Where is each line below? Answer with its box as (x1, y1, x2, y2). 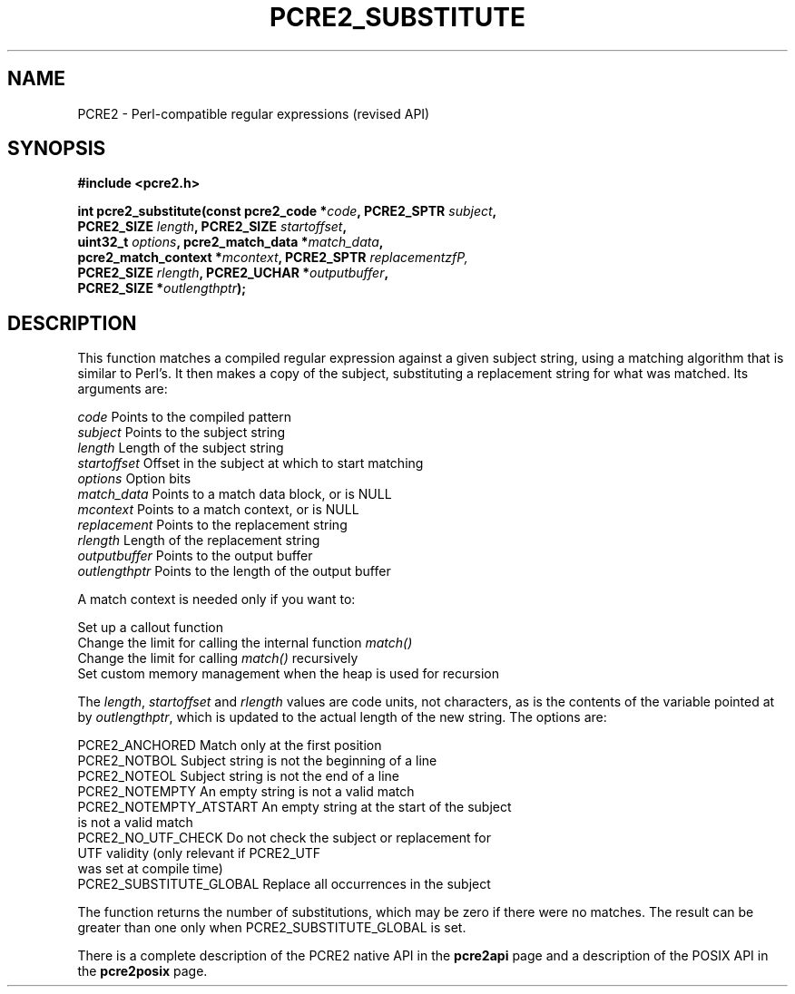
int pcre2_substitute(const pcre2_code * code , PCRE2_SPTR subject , (77, 203, 497, 219)
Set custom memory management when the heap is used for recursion (77, 666, 499, 682)
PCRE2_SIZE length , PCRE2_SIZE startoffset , (77, 219, 348, 235)
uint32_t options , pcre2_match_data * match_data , (77, 234, 384, 250)
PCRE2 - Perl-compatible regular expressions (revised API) (77, 105, 430, 122)
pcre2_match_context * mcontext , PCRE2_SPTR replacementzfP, (77, 249, 468, 266)
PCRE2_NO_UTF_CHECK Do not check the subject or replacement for (77, 830, 491, 846)
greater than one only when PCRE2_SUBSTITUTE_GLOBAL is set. (77, 920, 466, 936)
